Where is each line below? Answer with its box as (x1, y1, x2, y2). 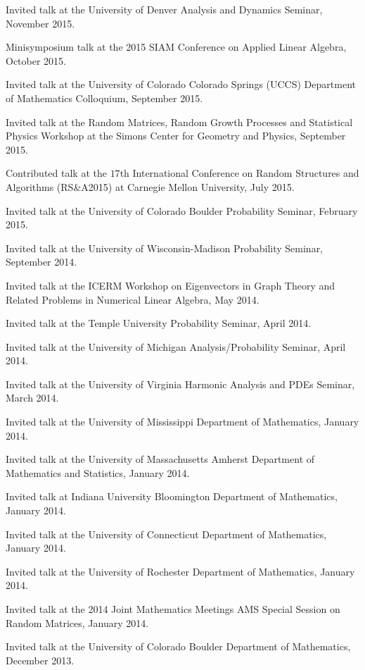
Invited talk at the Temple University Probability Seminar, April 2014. (6, 316, 312, 330)
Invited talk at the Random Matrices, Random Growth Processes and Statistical (6, 114, 353, 129)
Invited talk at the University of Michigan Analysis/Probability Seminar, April (6, 339, 346, 354)
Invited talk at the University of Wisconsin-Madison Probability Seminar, (6, 240, 324, 255)
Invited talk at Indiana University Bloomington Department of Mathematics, (6, 489, 338, 504)
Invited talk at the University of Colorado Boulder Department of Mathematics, (6, 639, 351, 654)
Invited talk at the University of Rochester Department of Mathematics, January (6, 564, 355, 578)
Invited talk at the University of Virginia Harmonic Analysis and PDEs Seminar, (6, 376, 355, 391)
